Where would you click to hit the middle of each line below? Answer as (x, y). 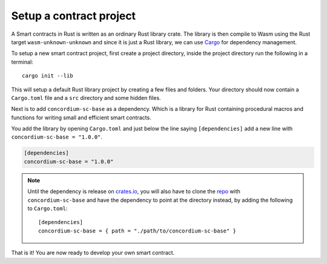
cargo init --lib (48, 76)
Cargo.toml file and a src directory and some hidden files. (86, 97)
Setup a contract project (74, 16)
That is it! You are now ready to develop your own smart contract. (93, 253)
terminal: (22, 62)
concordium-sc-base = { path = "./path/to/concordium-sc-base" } (137, 231)
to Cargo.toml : (48, 208)
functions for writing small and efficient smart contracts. (81, 117)
